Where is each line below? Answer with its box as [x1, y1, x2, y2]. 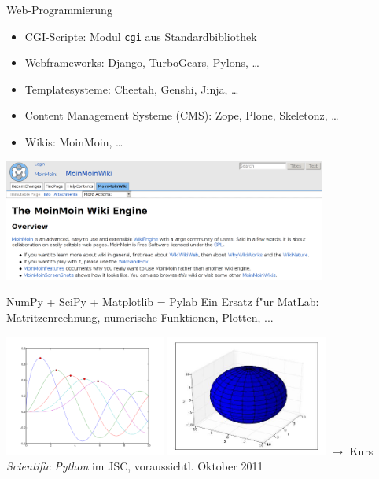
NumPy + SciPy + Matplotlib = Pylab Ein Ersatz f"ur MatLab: [6, 293, 319, 310]
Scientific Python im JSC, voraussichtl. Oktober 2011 [6, 458, 263, 474]
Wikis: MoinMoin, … [24, 134, 123, 150]
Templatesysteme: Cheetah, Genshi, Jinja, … [24, 80, 239, 97]
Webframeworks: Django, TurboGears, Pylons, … [24, 54, 259, 71]
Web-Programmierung [6, 2, 112, 17]
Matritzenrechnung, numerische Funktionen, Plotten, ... [6, 308, 274, 325]
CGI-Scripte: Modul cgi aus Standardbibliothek [24, 28, 257, 44]
